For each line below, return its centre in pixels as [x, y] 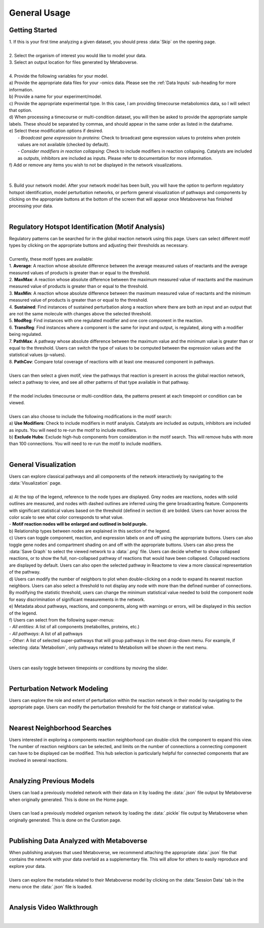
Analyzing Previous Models [52, 781]
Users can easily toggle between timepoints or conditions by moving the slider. [88, 668]
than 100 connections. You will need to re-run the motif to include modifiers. [86, 444]
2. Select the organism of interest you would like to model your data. [78, 55]
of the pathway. [25, 572]
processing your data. [31, 206]
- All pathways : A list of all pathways [46, 634]
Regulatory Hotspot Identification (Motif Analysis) [87, 227]
